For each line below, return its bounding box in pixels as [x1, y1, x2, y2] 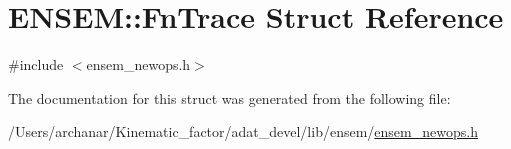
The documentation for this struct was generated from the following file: [8, 87, 451, 108]
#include [8, 54, 64, 75]
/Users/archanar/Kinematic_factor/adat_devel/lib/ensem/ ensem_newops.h [8, 121, 478, 142]
